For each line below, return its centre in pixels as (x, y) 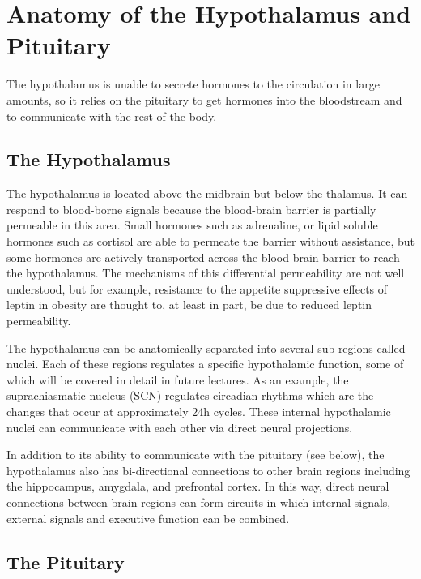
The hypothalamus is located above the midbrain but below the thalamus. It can (207, 193)
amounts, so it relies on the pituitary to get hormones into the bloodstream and (204, 99)
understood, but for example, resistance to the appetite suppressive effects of (197, 288)
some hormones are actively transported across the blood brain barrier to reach (203, 257)
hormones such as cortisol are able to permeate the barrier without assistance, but (210, 241)
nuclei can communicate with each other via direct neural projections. (180, 427)
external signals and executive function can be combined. (148, 518)
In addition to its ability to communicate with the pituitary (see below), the (196, 455)
